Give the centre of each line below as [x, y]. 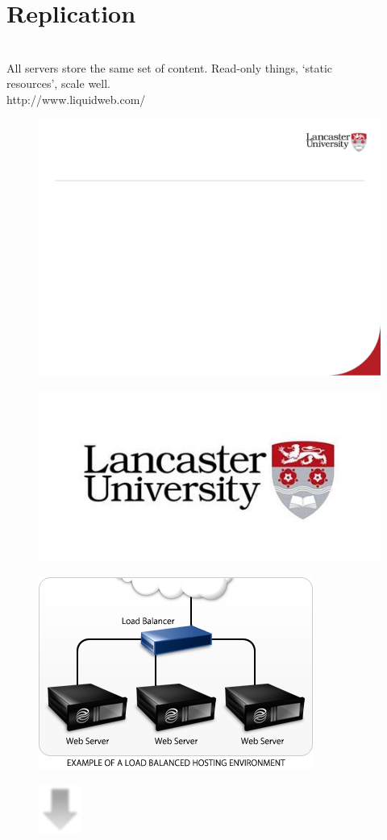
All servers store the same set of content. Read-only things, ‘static [170, 67]
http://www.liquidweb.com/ [76, 99]
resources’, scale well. [58, 83]
